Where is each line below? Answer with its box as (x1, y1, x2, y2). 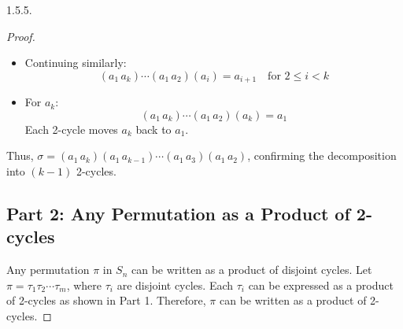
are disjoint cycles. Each (116, 276, 234, 293)
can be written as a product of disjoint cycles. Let (131, 261, 372, 278)
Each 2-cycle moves (24, 120, 118, 137)
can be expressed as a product (248, 276, 394, 293)
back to (135, 120, 172, 137)
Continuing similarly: (24, 54, 127, 71)
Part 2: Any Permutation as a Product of (6, 201, 350, 225)
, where (66, 276, 102, 293)
